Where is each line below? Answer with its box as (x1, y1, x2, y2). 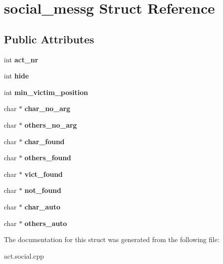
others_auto (24, 218, 67, 228)
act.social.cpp (4, 250, 44, 261)
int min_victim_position (4, 87, 88, 97)
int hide (4, 71, 29, 81)
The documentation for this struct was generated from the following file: (4, 234, 220, 245)
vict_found (24, 169, 63, 179)
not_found (24, 185, 61, 195)
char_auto (24, 201, 60, 211)
